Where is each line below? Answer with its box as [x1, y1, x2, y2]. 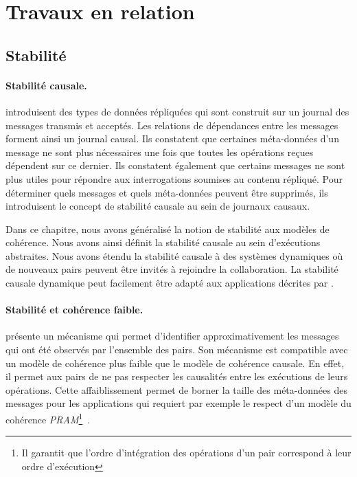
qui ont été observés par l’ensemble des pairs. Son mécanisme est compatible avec [5, 342, 348, 357]
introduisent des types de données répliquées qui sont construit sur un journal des [5, 104, 349, 118]
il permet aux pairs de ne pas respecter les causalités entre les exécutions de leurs [5, 369, 348, 384]
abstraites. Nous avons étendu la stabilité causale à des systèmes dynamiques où [5, 248, 343, 263]
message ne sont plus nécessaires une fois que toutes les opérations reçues [5, 144, 314, 159]
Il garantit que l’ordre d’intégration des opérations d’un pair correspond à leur [21, 445, 352, 460]
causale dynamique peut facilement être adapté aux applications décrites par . [5, 276, 334, 290]
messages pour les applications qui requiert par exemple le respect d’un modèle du [5, 396, 352, 410]
